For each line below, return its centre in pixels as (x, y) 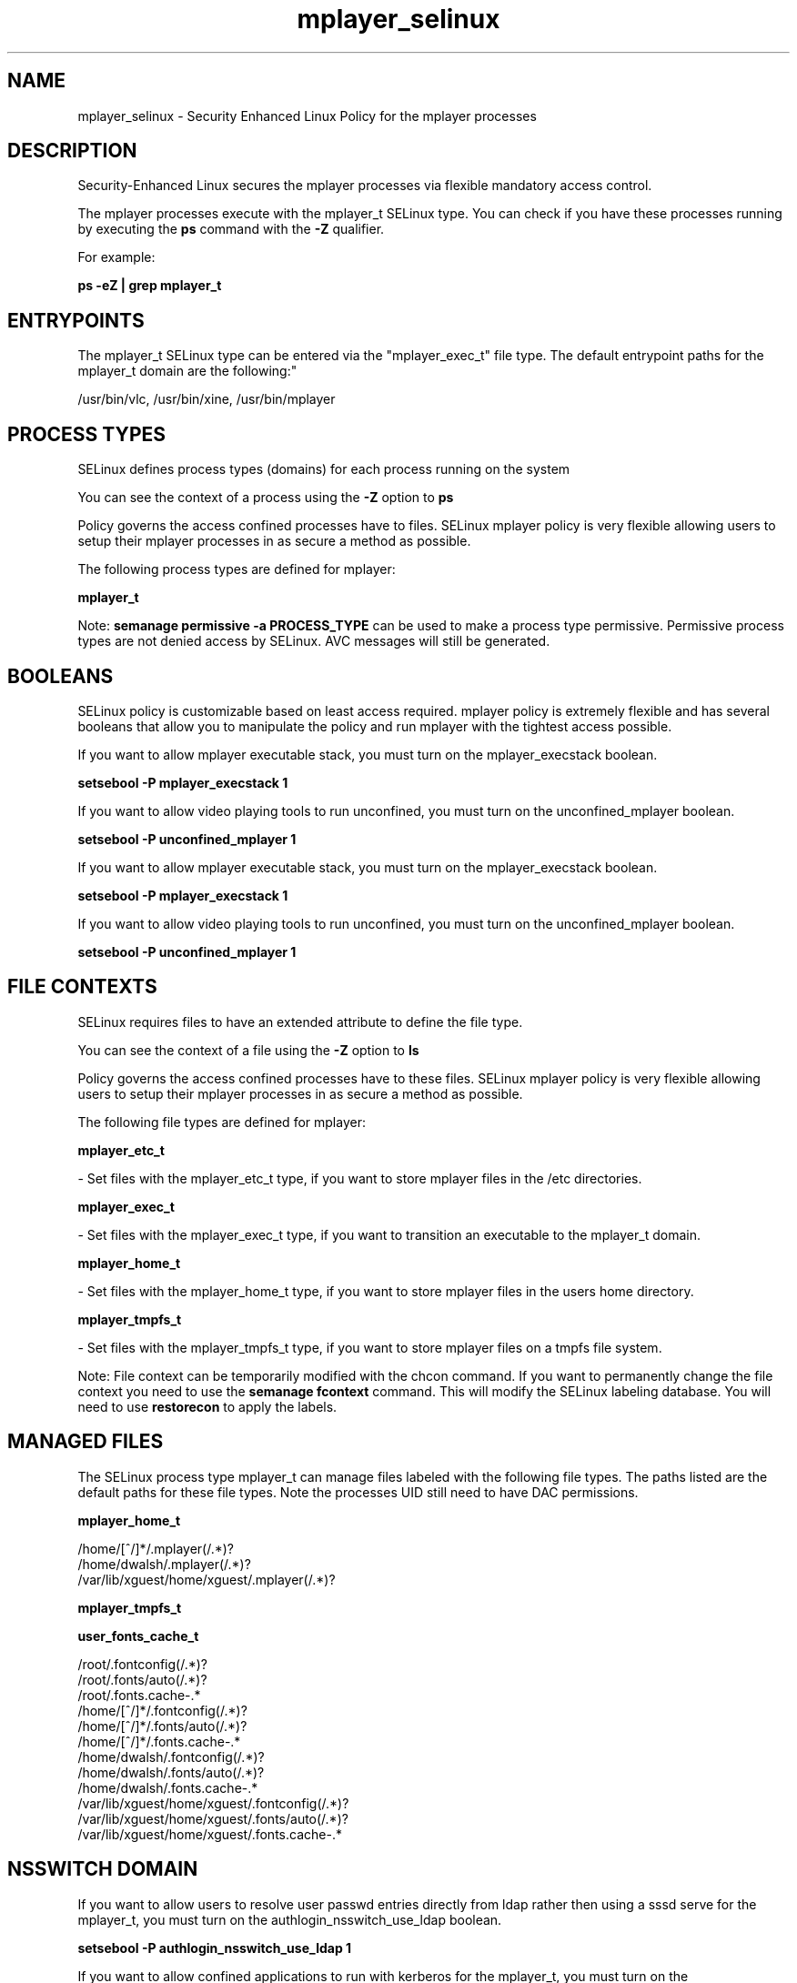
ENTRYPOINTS (76, 320)
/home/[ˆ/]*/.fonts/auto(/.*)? (162, 1726)
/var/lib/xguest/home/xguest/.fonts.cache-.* (210, 1834)
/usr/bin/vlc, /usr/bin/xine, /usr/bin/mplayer (207, 399)
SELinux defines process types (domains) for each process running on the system (324, 469)
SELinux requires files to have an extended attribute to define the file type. (300, 1022)
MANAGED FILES (86, 1442)
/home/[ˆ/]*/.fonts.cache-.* (159, 1741)
